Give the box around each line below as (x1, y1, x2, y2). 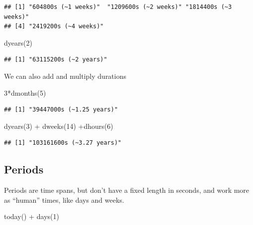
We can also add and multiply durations (4, 70, 127, 81)
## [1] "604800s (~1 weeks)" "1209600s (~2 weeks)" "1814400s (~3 (4, 3, 232, 10)
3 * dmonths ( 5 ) (4, 87, 46, 98)
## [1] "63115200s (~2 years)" (4, 56, 107, 63)
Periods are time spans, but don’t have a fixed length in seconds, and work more (4, 185, 250, 195)
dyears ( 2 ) (4, 37, 32, 48)
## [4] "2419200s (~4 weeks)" (4, 23, 104, 30)
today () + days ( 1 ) (4, 211, 59, 222)
